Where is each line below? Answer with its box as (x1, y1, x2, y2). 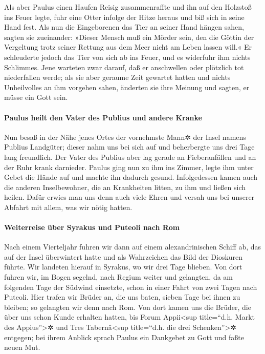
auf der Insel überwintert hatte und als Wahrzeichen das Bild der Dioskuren (4, 251, 243, 262)
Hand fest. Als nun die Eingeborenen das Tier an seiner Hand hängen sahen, (4, 22, 244, 32)
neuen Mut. (4, 342, 40, 352)
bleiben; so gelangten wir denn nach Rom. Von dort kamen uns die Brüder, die (4, 301, 251, 312)
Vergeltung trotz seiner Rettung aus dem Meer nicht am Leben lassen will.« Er (4, 41, 252, 52)
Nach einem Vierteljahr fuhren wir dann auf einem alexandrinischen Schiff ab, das (4, 241, 261, 252)
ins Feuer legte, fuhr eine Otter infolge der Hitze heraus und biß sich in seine (4, 11, 245, 22)
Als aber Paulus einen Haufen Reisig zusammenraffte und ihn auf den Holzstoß (4, 2, 252, 12)
